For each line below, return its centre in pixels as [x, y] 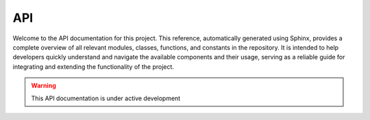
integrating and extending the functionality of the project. [94, 66]
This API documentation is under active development [106, 98]
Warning [44, 86]
